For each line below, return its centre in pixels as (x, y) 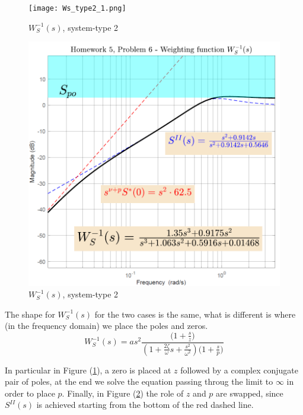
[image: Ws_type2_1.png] (77, 8)
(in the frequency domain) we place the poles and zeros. (106, 326)
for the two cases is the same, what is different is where (195, 314)
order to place (30, 393)
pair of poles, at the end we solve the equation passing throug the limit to (139, 381)
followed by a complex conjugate (240, 370)
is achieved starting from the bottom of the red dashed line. (145, 405)
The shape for (30, 314)
